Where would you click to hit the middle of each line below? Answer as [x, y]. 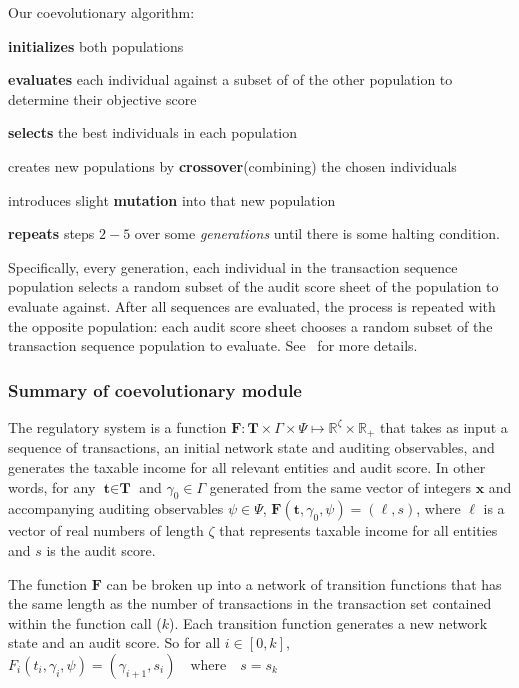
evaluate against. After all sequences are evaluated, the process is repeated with [252, 305]
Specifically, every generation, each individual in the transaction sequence [233, 266]
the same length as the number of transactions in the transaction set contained [250, 603]
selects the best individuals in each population [153, 132]
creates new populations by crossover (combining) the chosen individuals [232, 165]
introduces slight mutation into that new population [172, 199]
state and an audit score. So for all [114, 642]
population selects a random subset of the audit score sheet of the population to [253, 286]
